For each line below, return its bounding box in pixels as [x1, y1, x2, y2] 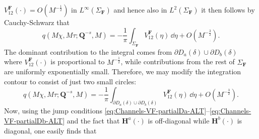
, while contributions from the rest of [120, 56, 235, 67]
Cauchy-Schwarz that [4, 17, 70, 27]
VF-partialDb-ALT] [4, 115, 65, 125]
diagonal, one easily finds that [4, 125, 97, 135]
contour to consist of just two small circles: [4, 76, 137, 86]
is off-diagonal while [148, 115, 210, 125]
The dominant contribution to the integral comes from [4, 46, 172, 57]
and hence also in [113, 5, 167, 15]
